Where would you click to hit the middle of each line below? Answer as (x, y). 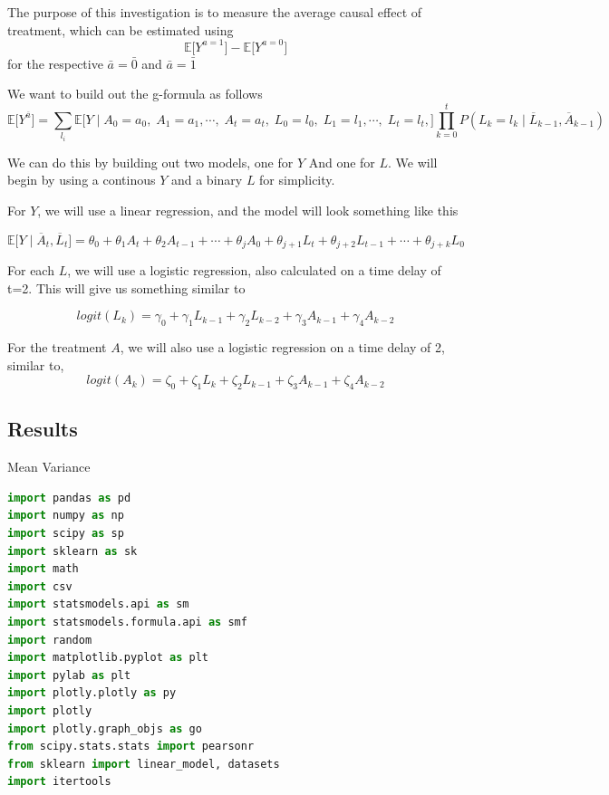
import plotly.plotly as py (92, 693)
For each (31, 270)
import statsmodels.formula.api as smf (127, 623)
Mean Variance (49, 467)
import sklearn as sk (72, 551)
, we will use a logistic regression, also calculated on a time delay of (254, 270)
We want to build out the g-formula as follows (135, 94)
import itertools (59, 782)
